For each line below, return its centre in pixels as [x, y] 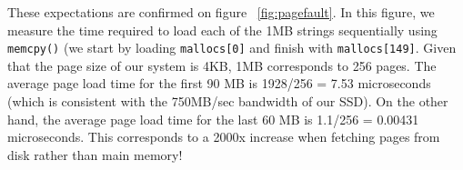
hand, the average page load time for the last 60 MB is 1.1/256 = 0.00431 [213, 119]
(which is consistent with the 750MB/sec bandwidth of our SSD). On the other [228, 101]
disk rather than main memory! [95, 154]
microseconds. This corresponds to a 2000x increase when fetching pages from [224, 137]
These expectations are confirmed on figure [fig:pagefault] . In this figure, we [221, 12]
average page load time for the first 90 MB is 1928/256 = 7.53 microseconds [219, 83]
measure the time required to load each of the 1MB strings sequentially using [222, 30]
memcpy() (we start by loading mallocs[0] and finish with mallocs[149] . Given [232, 48]
